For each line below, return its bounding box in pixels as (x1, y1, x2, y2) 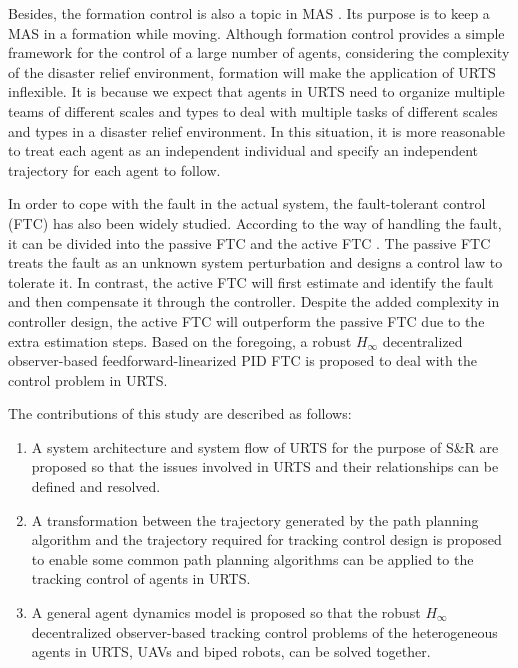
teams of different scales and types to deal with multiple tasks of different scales (8, 100, 498, 121)
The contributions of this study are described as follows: (8, 403, 352, 424)
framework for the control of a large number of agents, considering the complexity (8, 42, 510, 63)
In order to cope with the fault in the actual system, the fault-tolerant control (8, 193, 486, 214)
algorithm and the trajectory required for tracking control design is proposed (31, 529, 502, 550)
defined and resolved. (31, 476, 161, 497)
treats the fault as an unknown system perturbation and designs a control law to (8, 252, 503, 273)
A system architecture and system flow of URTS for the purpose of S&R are (31, 436, 499, 457)
